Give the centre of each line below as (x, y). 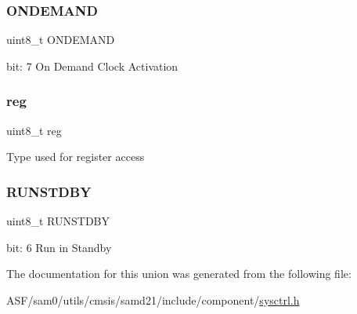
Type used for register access (76, 157)
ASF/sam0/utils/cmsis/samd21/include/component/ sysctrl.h (153, 299)
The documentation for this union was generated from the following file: (179, 274)
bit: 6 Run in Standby (59, 247)
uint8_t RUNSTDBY (58, 221)
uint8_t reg (34, 130)
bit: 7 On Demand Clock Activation (92, 66)
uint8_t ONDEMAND (61, 40)
